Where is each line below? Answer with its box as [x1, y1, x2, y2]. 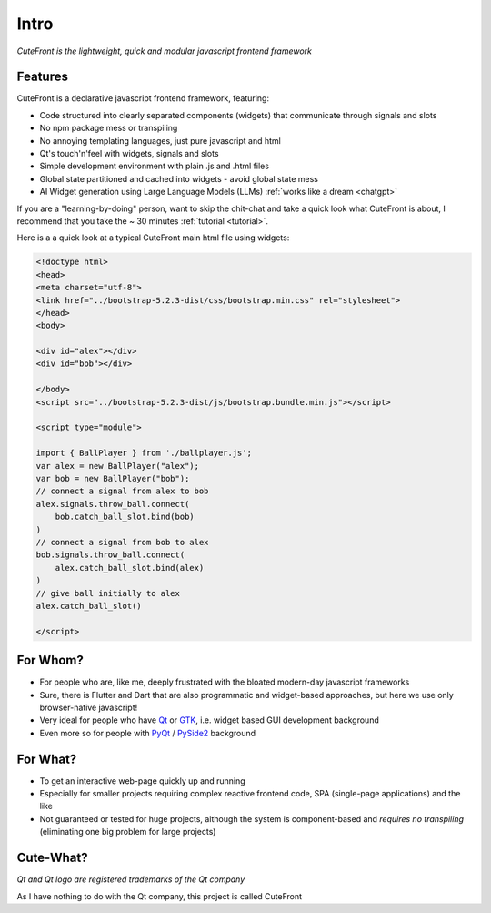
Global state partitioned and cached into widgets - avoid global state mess [39, 173, 318, 184]
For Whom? [16, 653, 84, 668]
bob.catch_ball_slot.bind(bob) [55, 512, 195, 522]
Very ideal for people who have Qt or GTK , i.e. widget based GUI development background [39, 715, 379, 725]
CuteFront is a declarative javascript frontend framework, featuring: [16, 93, 270, 104]
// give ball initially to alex [35, 588, 181, 598]
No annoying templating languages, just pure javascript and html [39, 135, 281, 146]
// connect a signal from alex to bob [35, 486, 209, 496]
